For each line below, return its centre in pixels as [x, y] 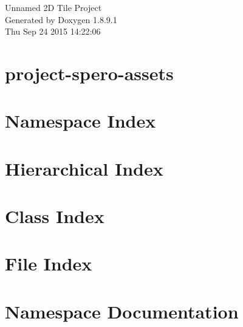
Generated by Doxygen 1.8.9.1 [61, 19]
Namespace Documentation [122, 311]
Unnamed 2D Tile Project [53, 7]
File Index [49, 263]
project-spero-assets [89, 73]
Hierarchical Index [84, 168]
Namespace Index [80, 121]
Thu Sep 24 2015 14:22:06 [53, 31]
